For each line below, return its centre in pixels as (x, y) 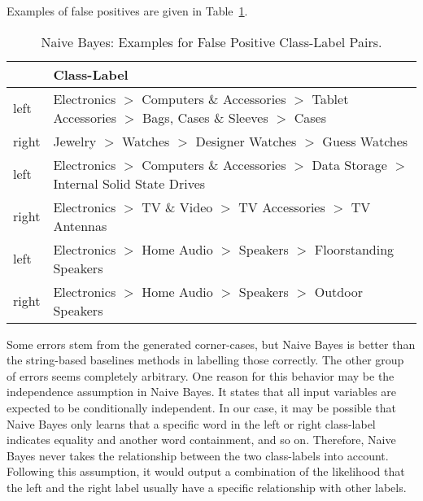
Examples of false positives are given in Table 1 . (127, 11)
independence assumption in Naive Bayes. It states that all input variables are (202, 392)
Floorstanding (354, 249)
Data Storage (349, 164)
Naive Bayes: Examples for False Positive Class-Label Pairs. (211, 41)
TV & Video (177, 207)
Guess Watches (365, 141)
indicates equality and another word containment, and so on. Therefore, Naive (201, 440)
